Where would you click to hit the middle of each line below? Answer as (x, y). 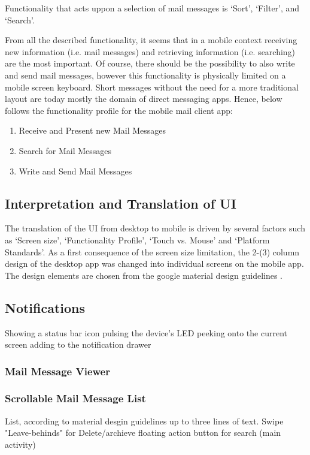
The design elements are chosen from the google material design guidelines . (144, 275)
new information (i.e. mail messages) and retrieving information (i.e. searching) (150, 51)
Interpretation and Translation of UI (121, 203)
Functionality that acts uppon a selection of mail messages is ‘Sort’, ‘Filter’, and (152, 8)
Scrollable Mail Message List (75, 398)
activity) (20, 444)
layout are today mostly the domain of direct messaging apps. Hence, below (144, 99)
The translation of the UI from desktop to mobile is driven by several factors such (155, 228)
